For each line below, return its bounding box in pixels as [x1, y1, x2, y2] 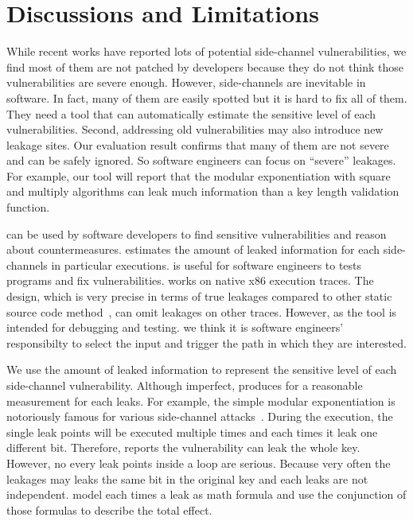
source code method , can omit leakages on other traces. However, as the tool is [6, 303, 397, 320]
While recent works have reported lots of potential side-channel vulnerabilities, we [6, 43, 407, 60]
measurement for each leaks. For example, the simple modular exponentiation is [6, 392, 395, 409]
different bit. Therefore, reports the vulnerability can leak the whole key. [6, 439, 360, 456]
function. [6, 199, 50, 216]
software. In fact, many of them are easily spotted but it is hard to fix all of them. [6, 89, 407, 106]
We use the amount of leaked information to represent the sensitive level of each [6, 361, 397, 378]
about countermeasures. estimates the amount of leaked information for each [6, 241, 380, 258]
